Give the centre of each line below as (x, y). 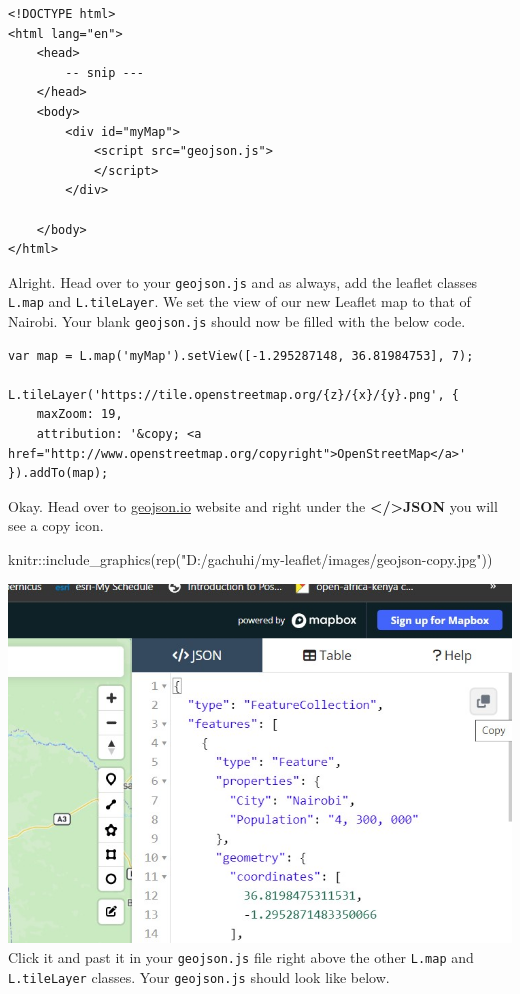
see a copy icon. (56, 525)
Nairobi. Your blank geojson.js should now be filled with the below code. (237, 321)
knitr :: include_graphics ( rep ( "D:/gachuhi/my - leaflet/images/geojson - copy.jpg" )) (250, 559)
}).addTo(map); (58, 473)
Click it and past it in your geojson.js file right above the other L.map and (241, 957)
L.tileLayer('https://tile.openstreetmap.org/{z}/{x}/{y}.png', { (234, 394)
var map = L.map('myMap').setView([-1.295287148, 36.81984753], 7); (241, 355)
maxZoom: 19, (79, 414)
